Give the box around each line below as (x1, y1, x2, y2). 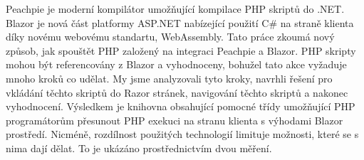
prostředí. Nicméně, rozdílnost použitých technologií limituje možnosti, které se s (6, 127, 359, 142)
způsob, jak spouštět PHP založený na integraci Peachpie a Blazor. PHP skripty (6, 43, 356, 58)
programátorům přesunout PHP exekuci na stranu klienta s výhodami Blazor (6, 112, 343, 127)
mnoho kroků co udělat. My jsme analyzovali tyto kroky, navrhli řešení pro (6, 70, 333, 85)
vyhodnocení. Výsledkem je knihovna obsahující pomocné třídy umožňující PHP (6, 99, 355, 114)
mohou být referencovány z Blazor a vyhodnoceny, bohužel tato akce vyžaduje (6, 57, 347, 72)
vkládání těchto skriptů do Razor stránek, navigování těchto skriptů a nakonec (6, 85, 348, 100)
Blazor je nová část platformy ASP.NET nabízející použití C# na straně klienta (6, 15, 354, 30)
